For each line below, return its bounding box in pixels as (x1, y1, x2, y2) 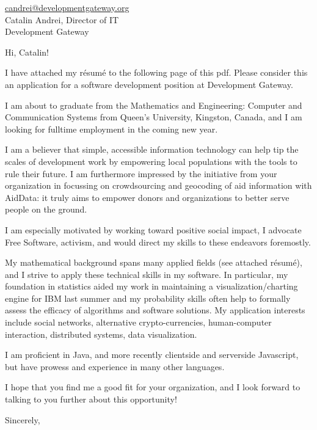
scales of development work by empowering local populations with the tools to (5, 155, 297, 167)
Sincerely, (5, 413, 40, 426)
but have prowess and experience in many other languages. (5, 360, 225, 373)
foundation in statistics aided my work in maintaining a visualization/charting (5, 280, 298, 293)
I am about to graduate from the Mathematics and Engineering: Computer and (5, 98, 302, 111)
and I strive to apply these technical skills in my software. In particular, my (5, 268, 288, 280)
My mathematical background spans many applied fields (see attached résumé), (5, 256, 302, 269)
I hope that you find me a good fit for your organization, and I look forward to (5, 381, 301, 393)
